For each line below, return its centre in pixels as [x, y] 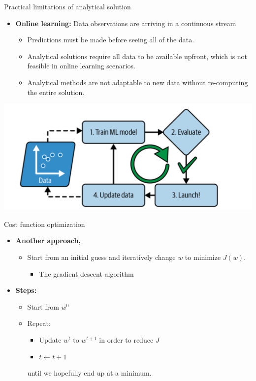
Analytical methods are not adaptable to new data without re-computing [138, 82]
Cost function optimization [45, 224]
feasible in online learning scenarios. [81, 66]
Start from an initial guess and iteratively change [101, 257]
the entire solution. [56, 92]
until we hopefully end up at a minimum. [89, 373]
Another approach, [48, 240]
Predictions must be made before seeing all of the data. [111, 40]
